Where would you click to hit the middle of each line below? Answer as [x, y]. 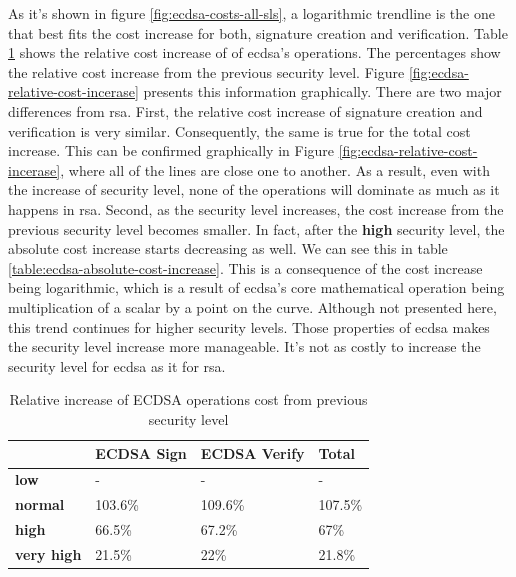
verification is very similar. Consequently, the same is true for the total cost [239, 130]
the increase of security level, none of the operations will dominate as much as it [254, 189]
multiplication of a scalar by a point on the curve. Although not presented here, [252, 306]
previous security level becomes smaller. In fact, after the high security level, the [256, 228]
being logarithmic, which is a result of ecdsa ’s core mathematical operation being [256, 287]
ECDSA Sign [141, 453]
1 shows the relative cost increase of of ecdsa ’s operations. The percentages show [254, 52]
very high [48, 553]
